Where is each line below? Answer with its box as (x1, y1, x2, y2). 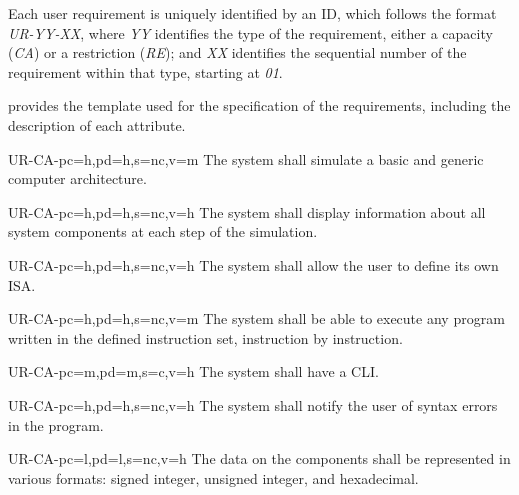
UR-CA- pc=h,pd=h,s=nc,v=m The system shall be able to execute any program (8, 308, 505, 329)
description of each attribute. (8, 114, 186, 135)
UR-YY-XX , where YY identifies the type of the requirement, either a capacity (8, 22, 493, 43)
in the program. (8, 414, 104, 435)
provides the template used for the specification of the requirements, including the (8, 95, 511, 116)
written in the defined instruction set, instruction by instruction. (8, 327, 403, 348)
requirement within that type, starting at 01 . (8, 61, 283, 82)
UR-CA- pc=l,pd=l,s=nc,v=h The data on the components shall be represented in (8, 448, 511, 469)
